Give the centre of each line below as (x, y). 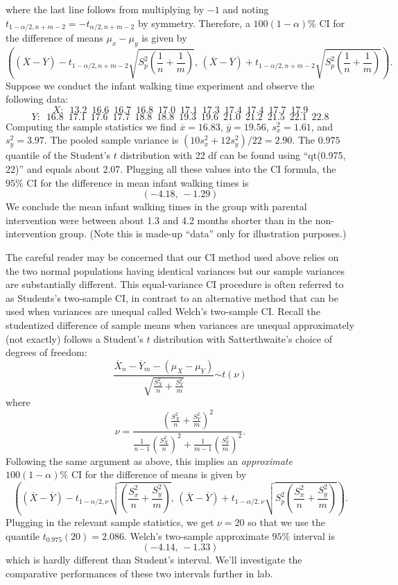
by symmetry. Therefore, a (194, 23)
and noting (246, 9)
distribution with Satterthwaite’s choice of (243, 338)
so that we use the (286, 522)
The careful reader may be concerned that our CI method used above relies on (172, 257)
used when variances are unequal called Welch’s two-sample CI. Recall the (163, 311)
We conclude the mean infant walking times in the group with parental (156, 206)
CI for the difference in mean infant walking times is (138, 182)
